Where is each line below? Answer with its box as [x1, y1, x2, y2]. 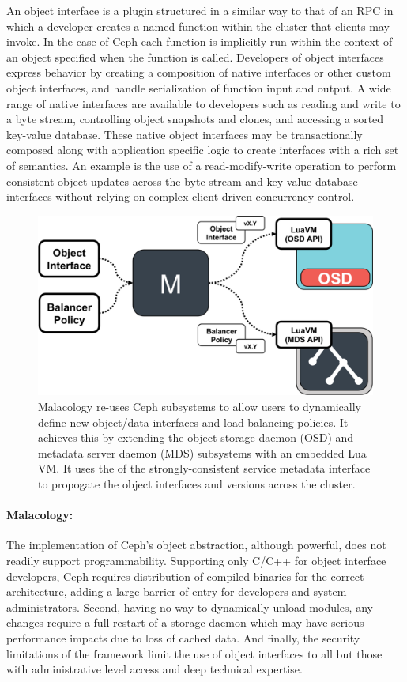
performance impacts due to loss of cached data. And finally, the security [6, 629, 360, 646]
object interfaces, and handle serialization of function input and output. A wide [6, 79, 391, 96]
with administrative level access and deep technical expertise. [6, 661, 303, 677]
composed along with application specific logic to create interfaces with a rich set [6, 141, 399, 158]
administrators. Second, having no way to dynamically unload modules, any [6, 598, 373, 615]
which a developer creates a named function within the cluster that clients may [6, 17, 390, 34]
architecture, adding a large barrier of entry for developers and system [6, 583, 347, 600]
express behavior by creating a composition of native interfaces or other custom [6, 64, 391, 81]
